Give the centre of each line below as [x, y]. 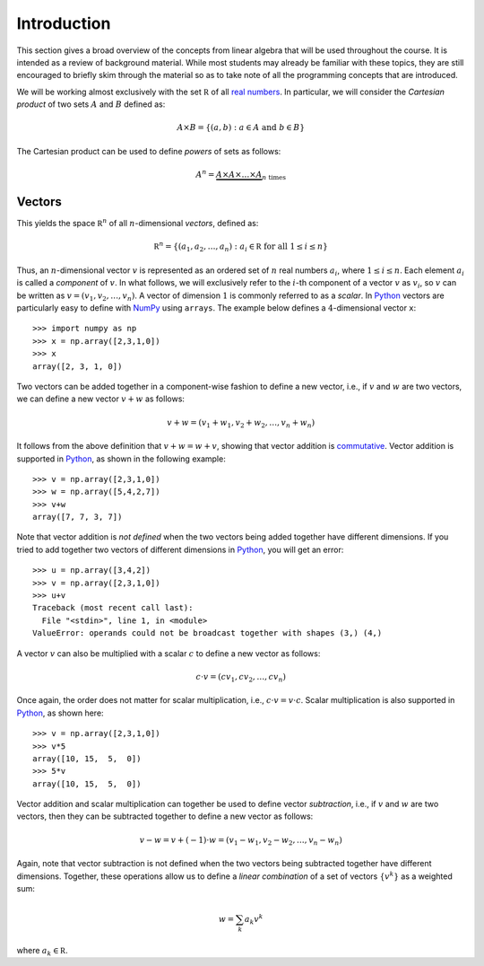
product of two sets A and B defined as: [91, 104]
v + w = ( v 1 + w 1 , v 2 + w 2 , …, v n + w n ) [241, 424]
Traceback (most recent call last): [113, 608]
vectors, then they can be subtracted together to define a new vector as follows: [165, 816]
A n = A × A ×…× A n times [241, 175]
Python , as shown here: [60, 713]
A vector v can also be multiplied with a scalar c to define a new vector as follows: [169, 653]
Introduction [64, 23]
